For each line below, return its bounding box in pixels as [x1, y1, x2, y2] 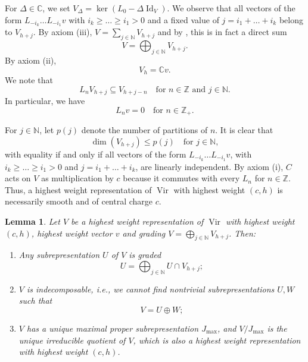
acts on [5, 172, 31, 184]
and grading [122, 226, 166, 239]
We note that [5, 74, 53, 86]
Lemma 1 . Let [5, 215, 60, 228]
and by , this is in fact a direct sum [157, 26, 287, 38]
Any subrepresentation [18, 248, 100, 261]
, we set [42, 2, 70, 14]
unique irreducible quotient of [18, 333, 126, 346]
